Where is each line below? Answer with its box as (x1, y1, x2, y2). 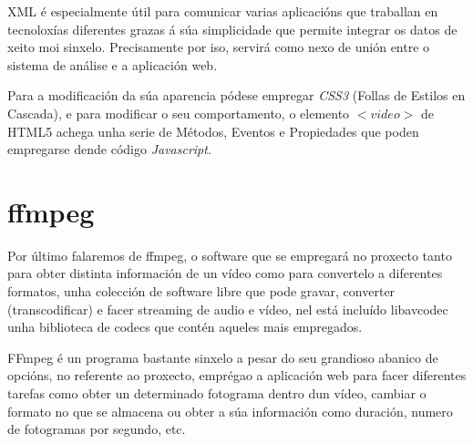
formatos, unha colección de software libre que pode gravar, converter (7, 282, 396, 301)
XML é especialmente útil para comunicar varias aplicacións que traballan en (7, 2, 438, 20)
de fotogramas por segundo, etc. (7, 419, 186, 439)
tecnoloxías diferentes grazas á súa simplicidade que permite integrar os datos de (7, 19, 458, 38)
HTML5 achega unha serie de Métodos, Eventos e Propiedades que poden (7, 121, 419, 140)
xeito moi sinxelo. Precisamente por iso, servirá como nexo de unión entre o (7, 37, 430, 57)
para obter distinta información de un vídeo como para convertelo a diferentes (7, 263, 443, 283)
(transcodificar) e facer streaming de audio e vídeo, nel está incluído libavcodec (7, 299, 448, 318)
